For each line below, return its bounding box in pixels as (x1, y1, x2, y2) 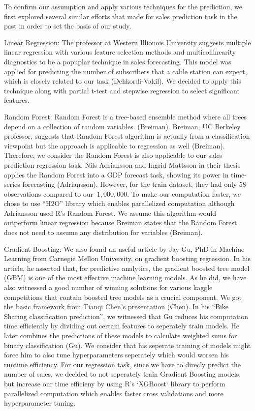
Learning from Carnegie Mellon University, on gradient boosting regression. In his (4, 253, 251, 264)
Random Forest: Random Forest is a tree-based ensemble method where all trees (4, 111, 247, 121)
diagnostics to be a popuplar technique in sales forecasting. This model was (4, 56, 231, 66)
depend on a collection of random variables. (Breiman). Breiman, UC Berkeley (4, 121, 241, 131)
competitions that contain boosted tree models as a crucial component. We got (4, 292, 242, 302)
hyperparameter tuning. (4, 398, 76, 408)
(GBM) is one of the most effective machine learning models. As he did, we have (4, 272, 247, 283)
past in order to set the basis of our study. (4, 21, 131, 31)
